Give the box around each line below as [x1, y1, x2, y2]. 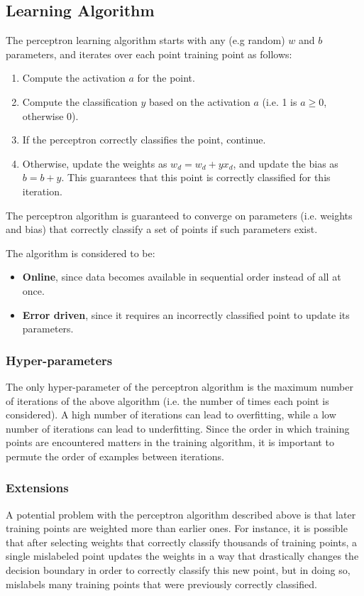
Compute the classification [22, 94, 138, 109]
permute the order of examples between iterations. [6, 448, 224, 463]
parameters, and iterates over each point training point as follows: [6, 46, 292, 61]
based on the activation [148, 94, 250, 109]
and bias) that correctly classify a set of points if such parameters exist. [6, 222, 318, 237]
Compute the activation [22, 70, 126, 85]
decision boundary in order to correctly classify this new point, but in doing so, [6, 563, 351, 578]
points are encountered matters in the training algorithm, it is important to [6, 435, 334, 450]
